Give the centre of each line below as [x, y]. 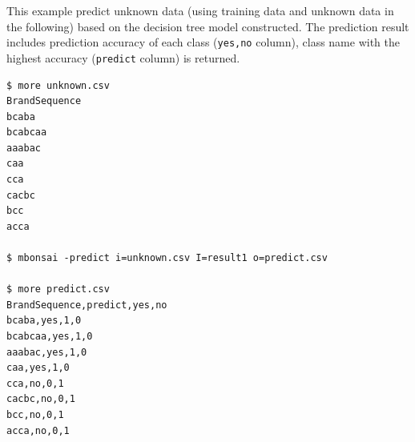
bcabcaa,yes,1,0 [50, 336]
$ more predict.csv [58, 289]
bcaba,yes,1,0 [44, 321]
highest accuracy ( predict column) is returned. [123, 57]
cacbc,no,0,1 [41, 399]
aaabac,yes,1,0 [47, 352]
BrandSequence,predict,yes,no [87, 305]
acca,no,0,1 [38, 430]
